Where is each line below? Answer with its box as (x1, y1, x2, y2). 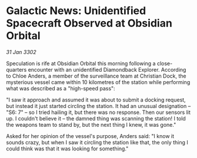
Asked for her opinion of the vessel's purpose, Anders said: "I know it (6, 132, 175, 139)
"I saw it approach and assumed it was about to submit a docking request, (6, 96, 186, 103)
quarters (6, 66, 27, 73)
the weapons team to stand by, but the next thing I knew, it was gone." (6, 121, 176, 128)
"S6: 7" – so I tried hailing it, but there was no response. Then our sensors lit (6, 109, 191, 116)
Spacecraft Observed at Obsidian (6, 16, 172, 30)
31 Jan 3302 (6, 48, 36, 55)
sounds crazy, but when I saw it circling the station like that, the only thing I (6, 139, 188, 146)
